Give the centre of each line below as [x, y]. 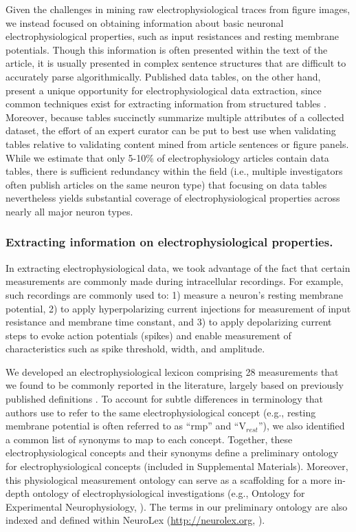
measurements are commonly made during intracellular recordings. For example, [175, 281]
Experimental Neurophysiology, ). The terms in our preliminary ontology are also [177, 506]
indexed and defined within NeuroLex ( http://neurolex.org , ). [135, 520]
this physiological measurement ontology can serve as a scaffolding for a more [168, 479]
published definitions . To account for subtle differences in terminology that [165, 399]
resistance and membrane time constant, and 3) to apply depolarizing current [169, 322]
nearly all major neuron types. [69, 211]
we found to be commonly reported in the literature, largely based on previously [175, 385]
